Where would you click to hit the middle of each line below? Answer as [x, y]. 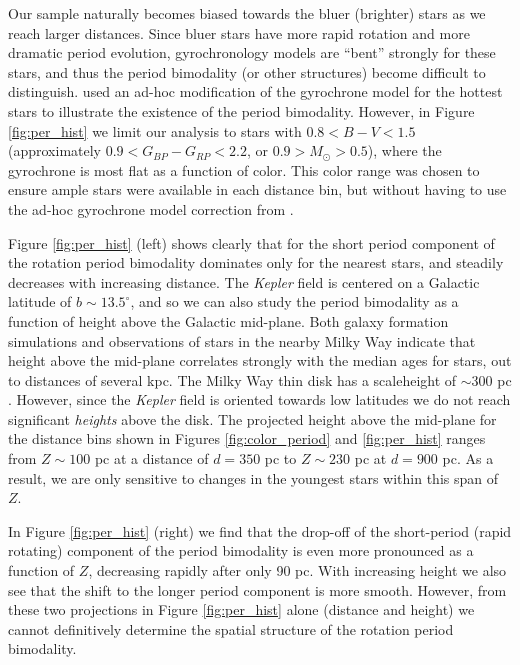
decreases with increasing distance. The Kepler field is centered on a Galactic [244, 281]
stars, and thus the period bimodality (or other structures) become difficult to [247, 71]
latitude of [40, 301]
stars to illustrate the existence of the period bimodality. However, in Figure [241, 110]
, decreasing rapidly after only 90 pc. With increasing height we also [297, 570]
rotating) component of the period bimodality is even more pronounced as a [241, 550]
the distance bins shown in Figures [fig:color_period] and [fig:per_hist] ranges [247, 438]
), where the [404, 150]
